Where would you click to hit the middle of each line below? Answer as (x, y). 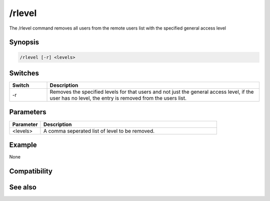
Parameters (28, 112)
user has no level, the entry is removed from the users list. (118, 98)
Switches (24, 73)
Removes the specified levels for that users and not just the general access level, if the (152, 92)
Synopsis (24, 42)
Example (23, 145)
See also (23, 187)
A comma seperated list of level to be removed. (99, 131)
